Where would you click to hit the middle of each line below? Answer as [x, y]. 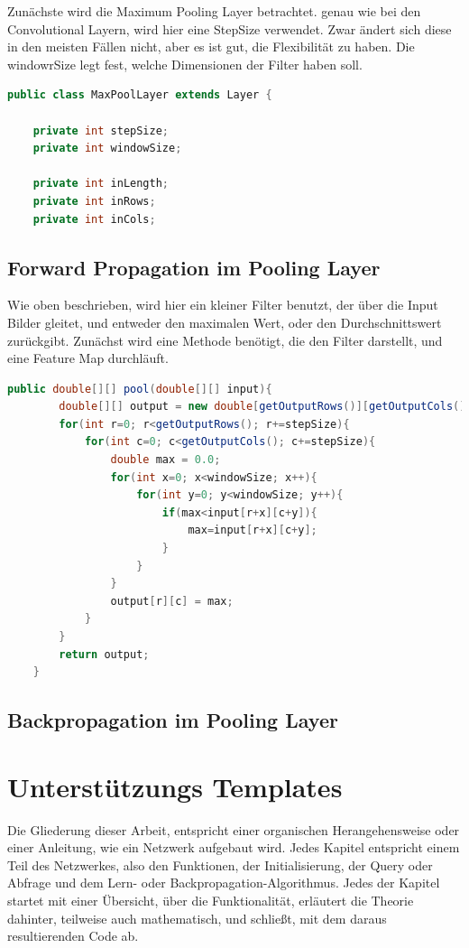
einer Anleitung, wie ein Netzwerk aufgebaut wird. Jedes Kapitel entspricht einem [234, 847]
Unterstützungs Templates [175, 786]
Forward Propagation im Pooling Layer [194, 267]
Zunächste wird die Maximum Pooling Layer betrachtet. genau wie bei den [214, 11]
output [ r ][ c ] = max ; [172, 601]
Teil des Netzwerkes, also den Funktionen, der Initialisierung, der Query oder [220, 864]
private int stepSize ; [101, 130]
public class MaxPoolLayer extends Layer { [140, 95]
